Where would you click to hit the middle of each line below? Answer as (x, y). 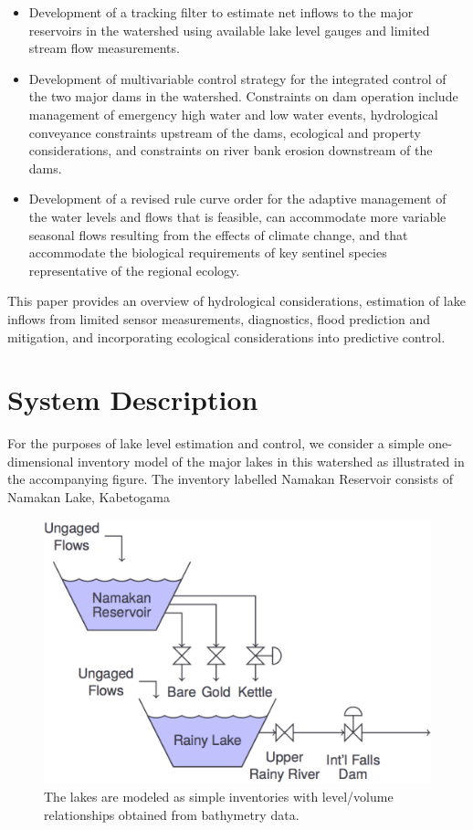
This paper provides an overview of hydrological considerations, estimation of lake (236, 301)
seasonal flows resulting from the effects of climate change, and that (218, 234)
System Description (133, 399)
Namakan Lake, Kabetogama (89, 497)
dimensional (41, 461)
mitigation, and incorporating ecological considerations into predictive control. (226, 336)
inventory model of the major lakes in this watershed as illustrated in (271, 461)
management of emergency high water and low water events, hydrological (233, 114)
